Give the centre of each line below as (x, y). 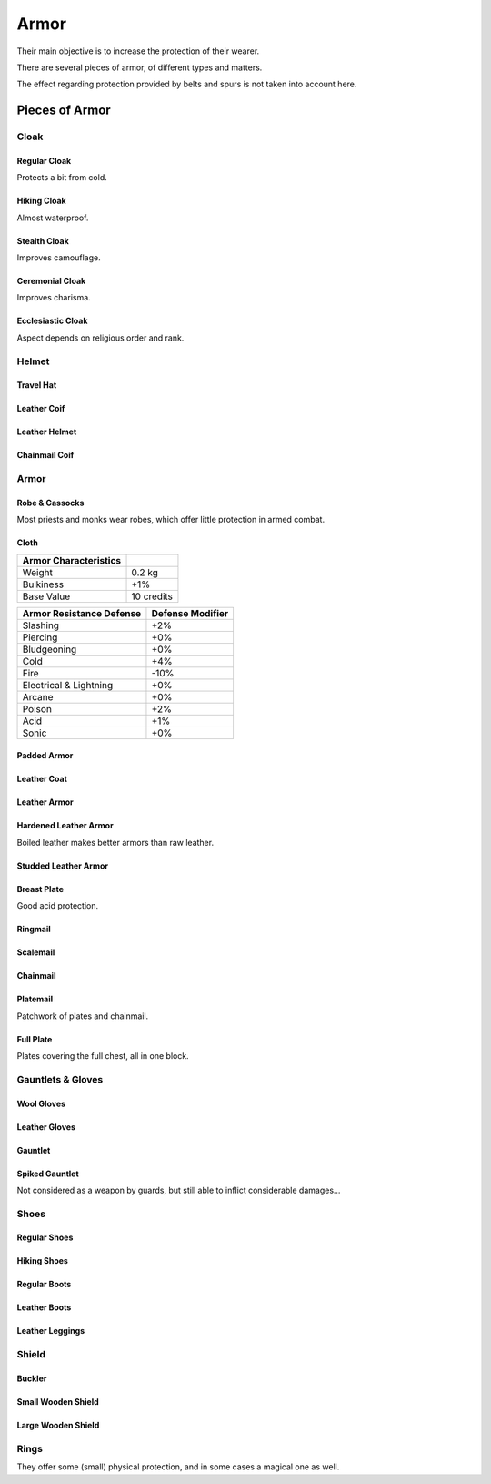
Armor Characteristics (72, 560)
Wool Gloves (41, 1103)
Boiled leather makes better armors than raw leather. (115, 842)
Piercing (40, 637)
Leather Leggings (51, 1331)
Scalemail (36, 952)
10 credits (152, 596)
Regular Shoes (45, 1237)
